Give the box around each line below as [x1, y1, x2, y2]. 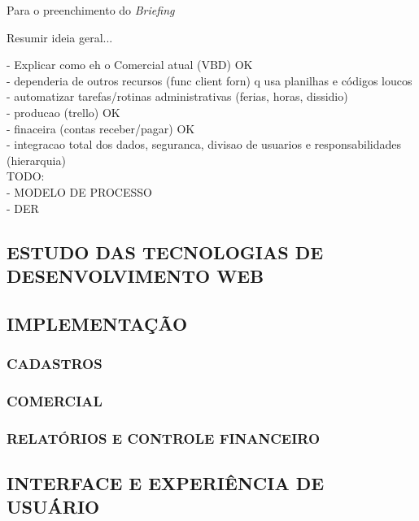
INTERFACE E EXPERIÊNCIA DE [7, 471, 325, 495]
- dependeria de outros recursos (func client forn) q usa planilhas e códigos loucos [7, 72, 412, 89]
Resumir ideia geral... [7, 28, 113, 46]
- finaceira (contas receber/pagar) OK [7, 119, 195, 137]
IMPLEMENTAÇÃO [7, 310, 188, 336]
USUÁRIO [7, 494, 100, 519]
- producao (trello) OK [7, 103, 120, 120]
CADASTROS [7, 354, 103, 373]
